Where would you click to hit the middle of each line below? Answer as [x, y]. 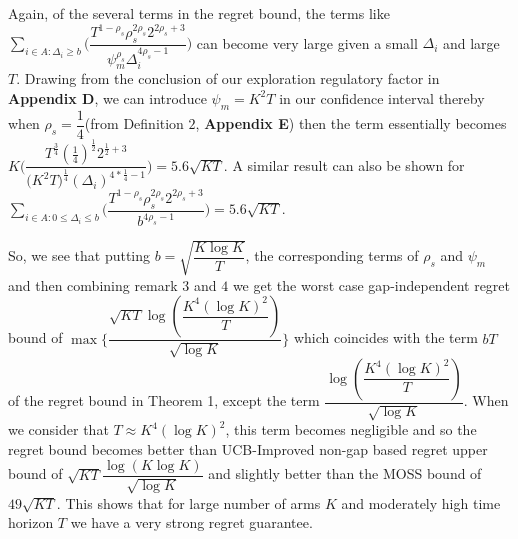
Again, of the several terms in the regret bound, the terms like [199, 13]
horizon [31, 522]
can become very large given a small [307, 42]
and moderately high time [421, 502]
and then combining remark [93, 284]
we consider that [58, 429]
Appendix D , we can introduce [107, 97]
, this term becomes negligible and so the [351, 429]
